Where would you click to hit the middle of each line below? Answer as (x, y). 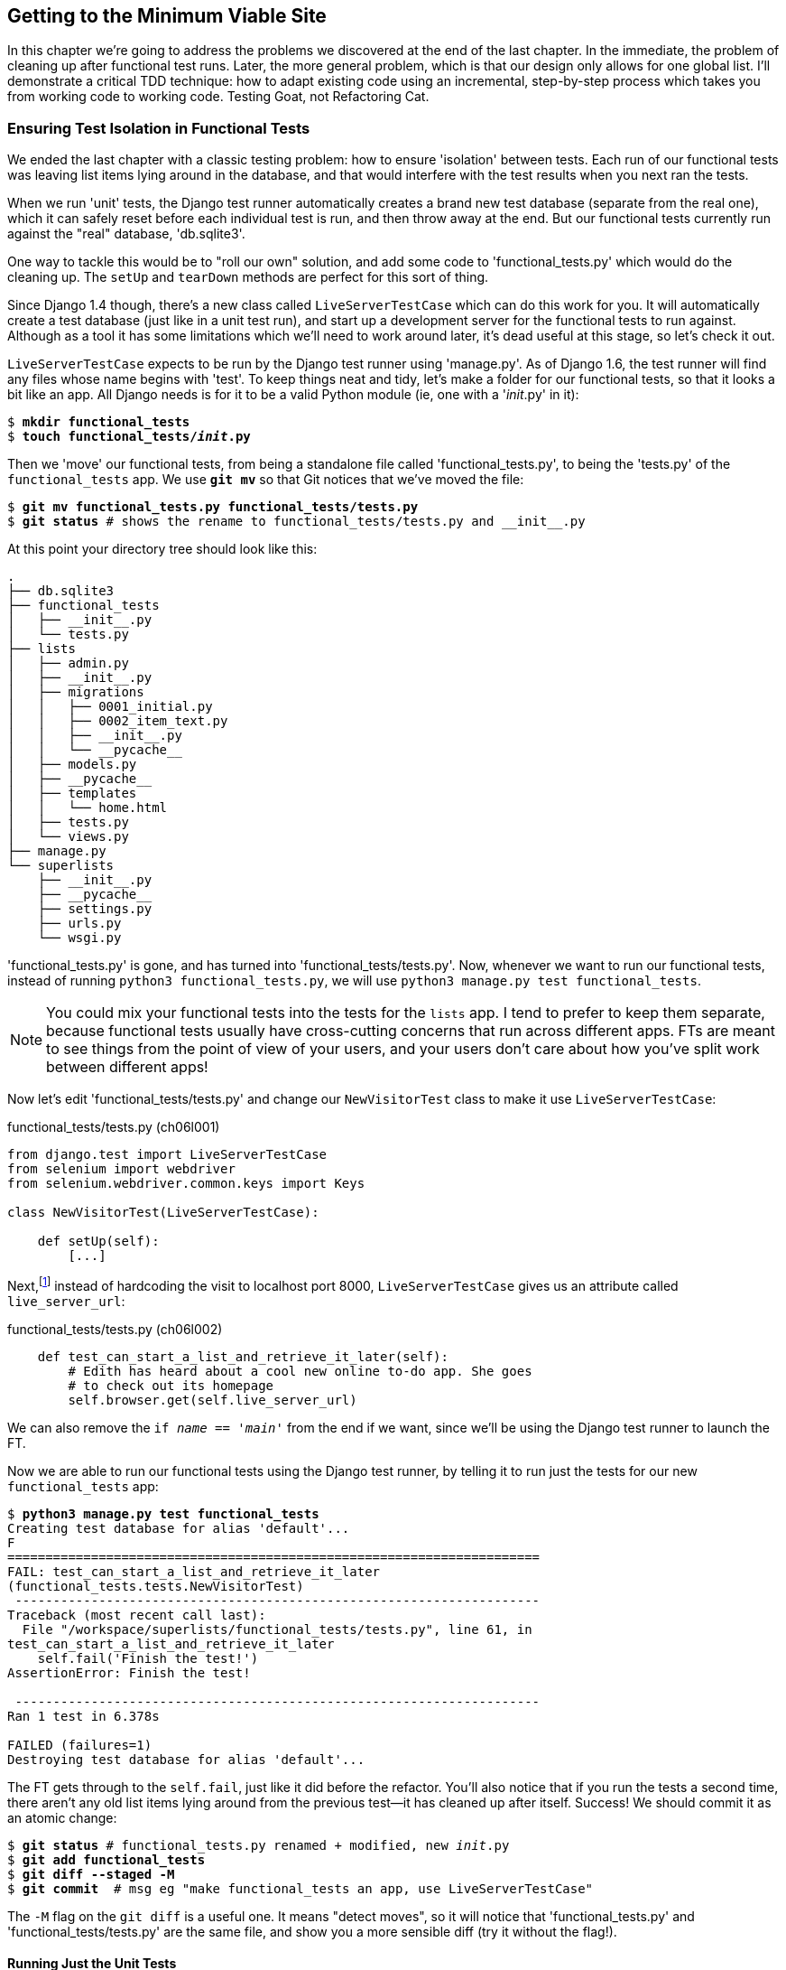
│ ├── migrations (76, 692)
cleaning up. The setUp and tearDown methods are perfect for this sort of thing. (248, 277)
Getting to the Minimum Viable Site (167, 16)
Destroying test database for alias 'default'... (186, 1759)
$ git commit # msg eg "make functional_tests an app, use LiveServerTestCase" (301, 1888)
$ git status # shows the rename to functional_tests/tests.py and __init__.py (296, 522)
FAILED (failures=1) (80, 1745)
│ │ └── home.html (88, 808)
